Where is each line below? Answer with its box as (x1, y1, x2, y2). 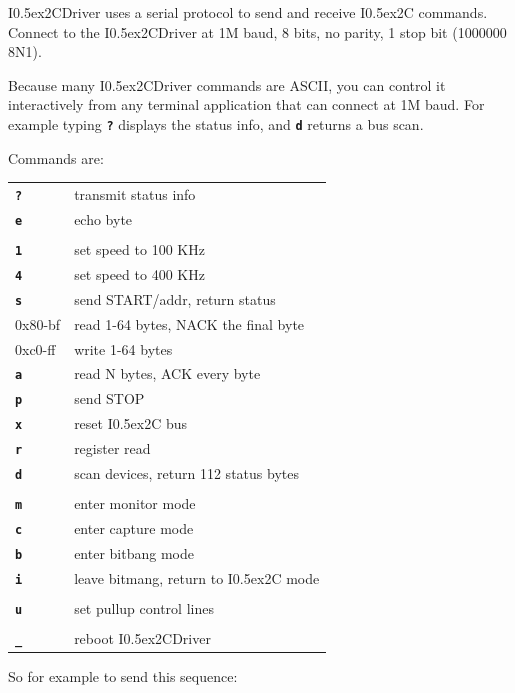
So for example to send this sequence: (8, 666, 238, 687)
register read (74, 438, 151, 459)
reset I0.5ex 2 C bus (74, 413, 188, 434)
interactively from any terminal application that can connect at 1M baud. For (8, 94, 485, 115)
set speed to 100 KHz (74, 239, 205, 260)
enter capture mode (74, 518, 194, 539)
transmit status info (74, 184, 196, 204)
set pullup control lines (74, 598, 214, 619)
